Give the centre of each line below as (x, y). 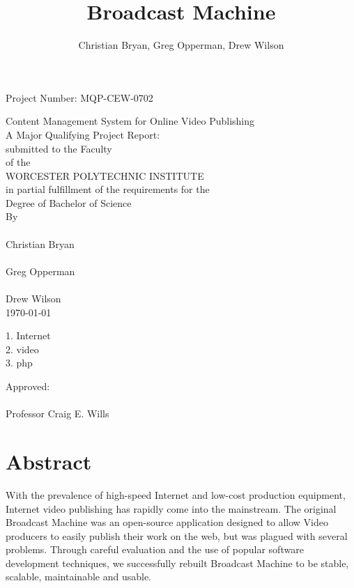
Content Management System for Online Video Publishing (130, 121)
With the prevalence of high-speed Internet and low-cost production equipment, (176, 494)
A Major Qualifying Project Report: (83, 134)
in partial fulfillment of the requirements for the (108, 189)
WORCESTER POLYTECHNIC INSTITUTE (105, 175)
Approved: (28, 386)
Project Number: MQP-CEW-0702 (79, 97)
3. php (19, 363)
